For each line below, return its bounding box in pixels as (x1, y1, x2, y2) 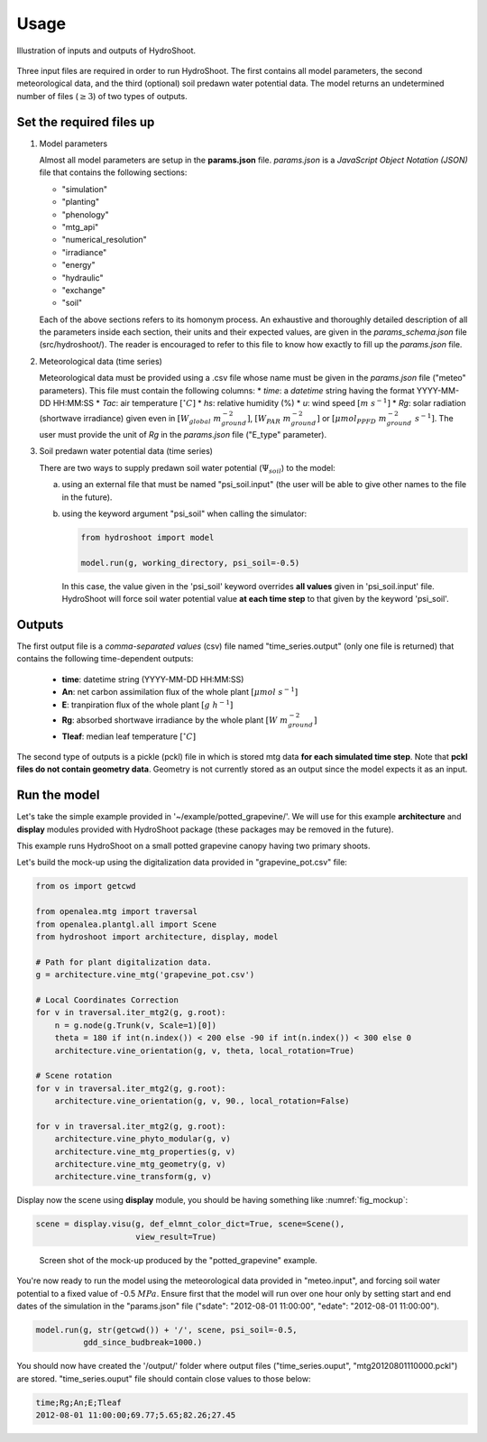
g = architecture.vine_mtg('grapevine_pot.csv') (35, 970, 255, 980)
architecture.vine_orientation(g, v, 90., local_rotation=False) (54, 1096, 350, 1106)
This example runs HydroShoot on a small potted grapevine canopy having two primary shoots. (16, 840, 371, 852)
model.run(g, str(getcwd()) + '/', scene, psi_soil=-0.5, (35, 1325, 298, 1335)
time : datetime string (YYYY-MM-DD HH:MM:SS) (61, 673, 244, 685)
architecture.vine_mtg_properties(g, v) (54, 1146, 236, 1157)
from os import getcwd (35, 881, 136, 892)
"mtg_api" (61, 221, 99, 232)
